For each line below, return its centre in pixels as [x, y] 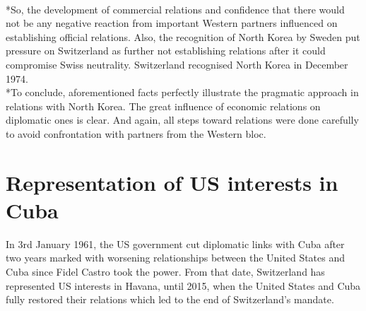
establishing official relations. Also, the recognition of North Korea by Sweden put [183, 36]
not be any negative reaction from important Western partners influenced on [172, 23]
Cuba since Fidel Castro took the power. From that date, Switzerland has [165, 272]
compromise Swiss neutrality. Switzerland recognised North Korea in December [177, 64]
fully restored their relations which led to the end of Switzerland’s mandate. [170, 299]
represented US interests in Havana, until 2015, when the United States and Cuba [183, 285]
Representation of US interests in [172, 182]
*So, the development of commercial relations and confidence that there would [175, 9]
